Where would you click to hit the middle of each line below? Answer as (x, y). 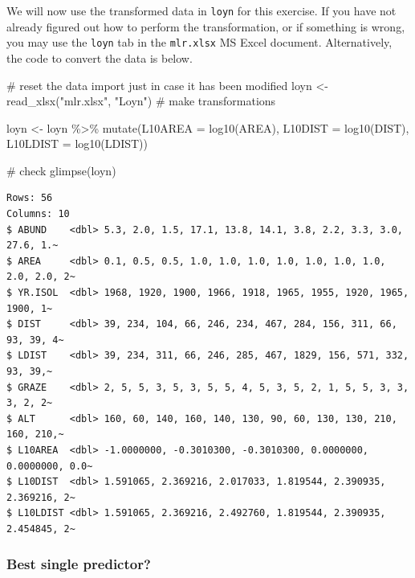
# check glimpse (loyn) (61, 170)
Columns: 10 (38, 214)
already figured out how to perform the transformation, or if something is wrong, (206, 26)
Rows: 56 (30, 198)
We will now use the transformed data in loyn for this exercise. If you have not (201, 10)
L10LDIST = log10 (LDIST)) (77, 143)
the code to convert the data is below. (100, 57)
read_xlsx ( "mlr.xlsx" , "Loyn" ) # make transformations (141, 101)
